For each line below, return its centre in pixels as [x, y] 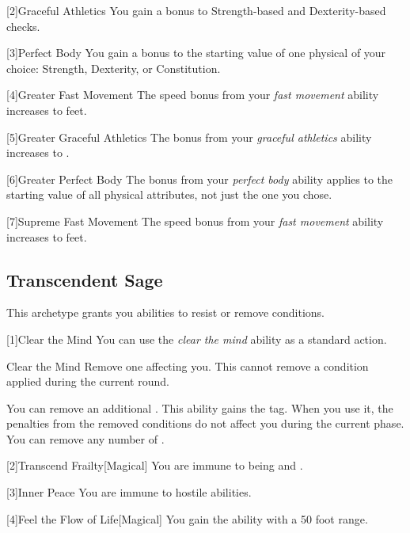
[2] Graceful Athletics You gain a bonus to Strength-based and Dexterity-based [196, 10]
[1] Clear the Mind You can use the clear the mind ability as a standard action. [197, 339]
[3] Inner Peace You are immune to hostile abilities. [129, 492]
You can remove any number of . [85, 438]
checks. [23, 26]
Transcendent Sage [85, 279]
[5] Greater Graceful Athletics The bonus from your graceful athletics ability [189, 137]
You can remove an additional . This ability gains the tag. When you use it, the [200, 407]
